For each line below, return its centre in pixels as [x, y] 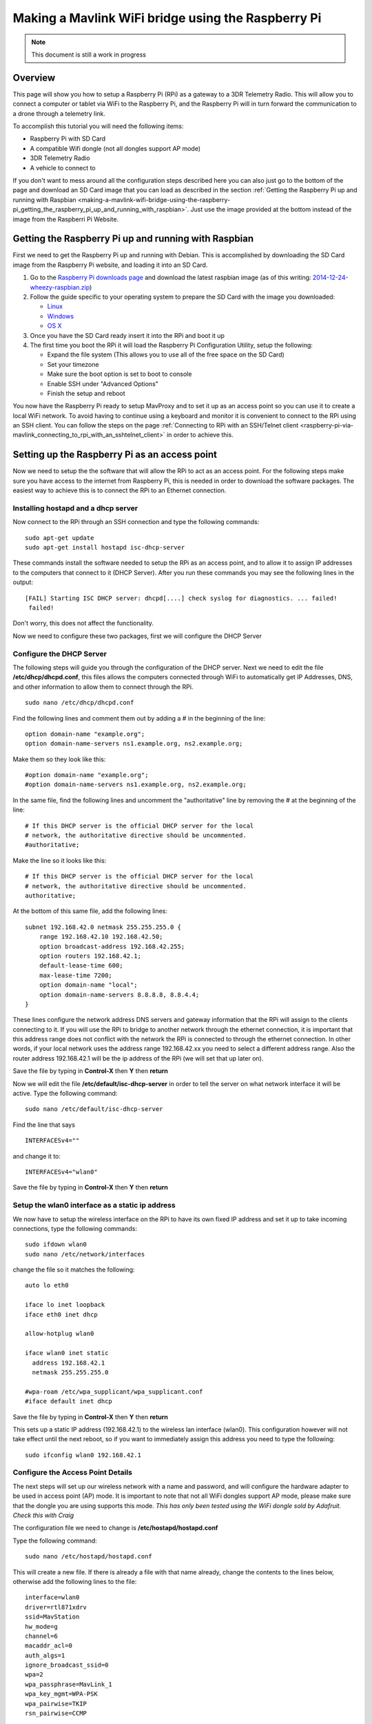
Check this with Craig [43, 1515]
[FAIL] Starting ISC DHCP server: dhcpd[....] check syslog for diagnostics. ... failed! [181, 598]
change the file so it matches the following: [74, 1270]
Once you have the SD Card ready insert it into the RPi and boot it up [127, 335]
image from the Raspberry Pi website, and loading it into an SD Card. [110, 265]
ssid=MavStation [52, 1617]
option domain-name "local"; [88, 985]
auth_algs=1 [45, 1655]
